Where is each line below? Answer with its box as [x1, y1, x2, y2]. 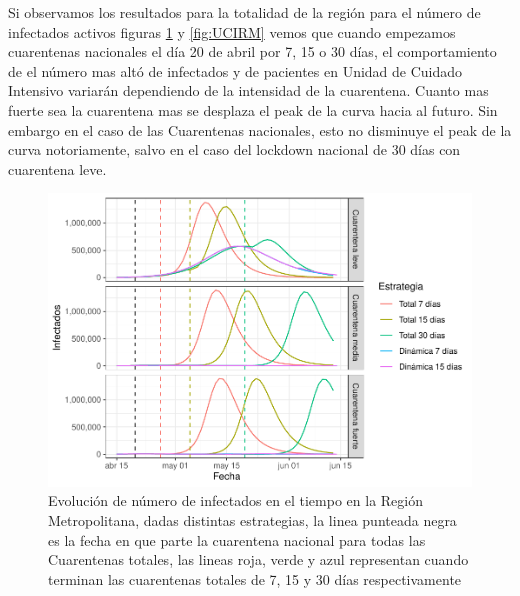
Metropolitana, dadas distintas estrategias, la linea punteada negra [48, 510, 457, 531]
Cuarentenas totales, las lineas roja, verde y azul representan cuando [48, 549, 469, 570]
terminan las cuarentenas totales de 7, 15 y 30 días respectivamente [48, 568, 462, 589]
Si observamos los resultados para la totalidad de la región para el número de [8, 2, 481, 22]
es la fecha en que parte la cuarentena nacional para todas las [48, 529, 426, 550]
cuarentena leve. [8, 158, 107, 179]
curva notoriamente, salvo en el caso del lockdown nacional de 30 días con [8, 139, 461, 160]
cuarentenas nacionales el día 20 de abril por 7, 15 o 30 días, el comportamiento [8, 41, 497, 62]
